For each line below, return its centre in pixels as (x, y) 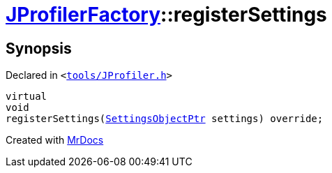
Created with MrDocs (55, 140)
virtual (27, 97)
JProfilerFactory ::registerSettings (166, 15)
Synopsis (39, 48)
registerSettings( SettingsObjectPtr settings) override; (165, 119)
